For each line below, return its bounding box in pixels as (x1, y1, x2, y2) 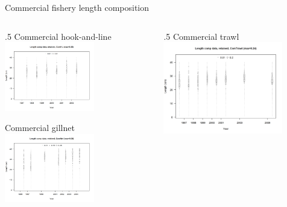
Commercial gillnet (5, 121, 75, 134)
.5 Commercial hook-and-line (5, 30, 112, 42)
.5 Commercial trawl (163, 30, 239, 42)
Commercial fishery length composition (5, 1, 150, 13)
